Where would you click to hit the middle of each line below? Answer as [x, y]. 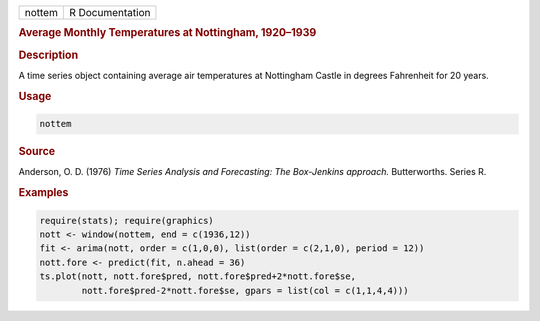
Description [48, 55]
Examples [43, 193]
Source [37, 152]
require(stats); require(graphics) [126, 220]
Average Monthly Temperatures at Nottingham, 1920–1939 [167, 33]
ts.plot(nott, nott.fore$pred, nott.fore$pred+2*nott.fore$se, [198, 276]
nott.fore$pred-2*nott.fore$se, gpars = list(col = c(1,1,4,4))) [245, 290]
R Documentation [109, 12]
